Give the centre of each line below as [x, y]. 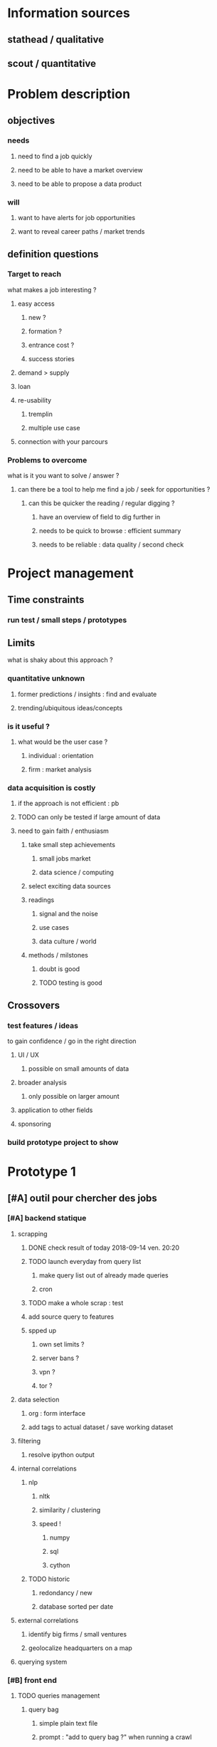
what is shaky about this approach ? [60, 660]
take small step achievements [72, 845]
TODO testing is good [70, 983]
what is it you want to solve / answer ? [63, 476]
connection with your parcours [63, 441]
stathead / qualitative [56, 40]
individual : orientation [61, 756]
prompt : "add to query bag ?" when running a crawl [115, 1737]
